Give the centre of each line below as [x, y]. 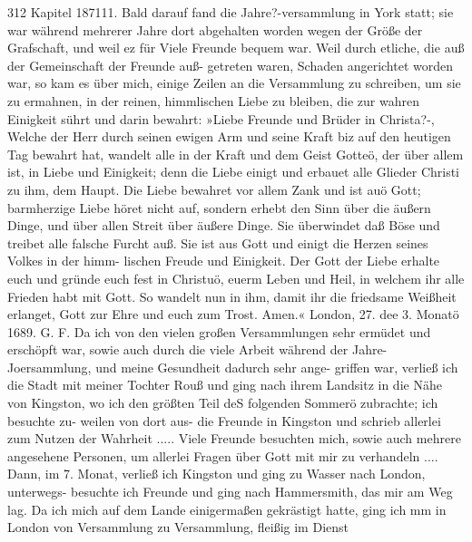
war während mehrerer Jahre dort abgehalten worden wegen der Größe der [215, 29]
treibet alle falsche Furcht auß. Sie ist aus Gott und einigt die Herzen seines [218, 242]
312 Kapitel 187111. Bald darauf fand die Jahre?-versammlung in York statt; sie [231, 12]
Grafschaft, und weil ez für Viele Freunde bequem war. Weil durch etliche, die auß [236, 48]
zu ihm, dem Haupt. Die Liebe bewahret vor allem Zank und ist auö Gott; [214, 189]
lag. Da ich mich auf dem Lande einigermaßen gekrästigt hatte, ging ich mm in [227, 509]
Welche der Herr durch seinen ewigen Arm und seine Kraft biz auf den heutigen [229, 136]
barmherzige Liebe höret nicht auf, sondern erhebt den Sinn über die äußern [219, 207]
